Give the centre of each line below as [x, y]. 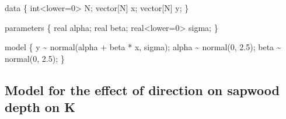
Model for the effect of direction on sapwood [142, 90]
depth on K [40, 107]
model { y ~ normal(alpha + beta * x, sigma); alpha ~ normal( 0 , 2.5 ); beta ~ [143, 47]
